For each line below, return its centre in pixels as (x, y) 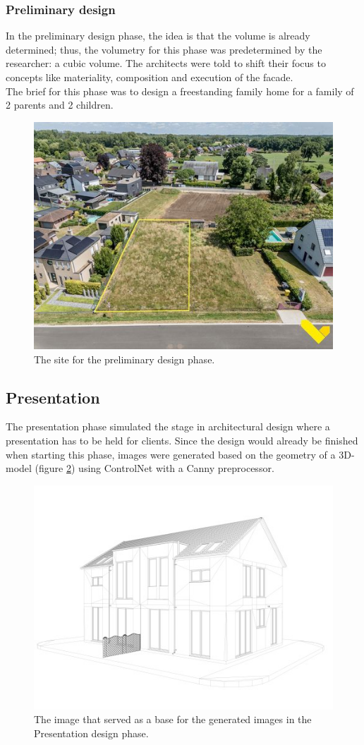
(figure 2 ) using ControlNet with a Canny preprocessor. (154, 468)
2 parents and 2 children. (60, 105)
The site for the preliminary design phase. (125, 359)
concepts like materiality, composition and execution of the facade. (150, 77)
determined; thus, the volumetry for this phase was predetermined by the (164, 49)
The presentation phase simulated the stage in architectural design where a (168, 426)
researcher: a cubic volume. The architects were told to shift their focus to (166, 63)
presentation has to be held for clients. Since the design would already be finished (182, 440)
